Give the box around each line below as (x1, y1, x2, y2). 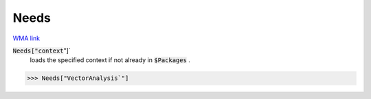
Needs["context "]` (12, 46, 71, 55)
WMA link (12, 34, 41, 42)
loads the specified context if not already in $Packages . (30, 56, 190, 64)
